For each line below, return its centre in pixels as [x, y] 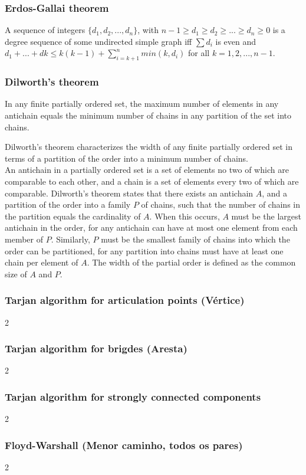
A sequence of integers [45, 30]
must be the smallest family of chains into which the [195, 239]
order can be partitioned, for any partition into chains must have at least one [144, 250]
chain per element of [42, 262]
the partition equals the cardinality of [73, 216]
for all [199, 53]
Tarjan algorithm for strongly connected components [133, 396]
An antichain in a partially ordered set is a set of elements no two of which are [147, 170]
